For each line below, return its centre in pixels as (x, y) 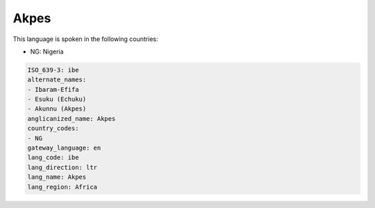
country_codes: (53, 128)
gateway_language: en (64, 148)
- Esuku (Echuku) (57, 99)
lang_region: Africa (62, 187)
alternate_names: (57, 80)
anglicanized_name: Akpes (72, 119)
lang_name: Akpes (57, 177)
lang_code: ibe (53, 158)
